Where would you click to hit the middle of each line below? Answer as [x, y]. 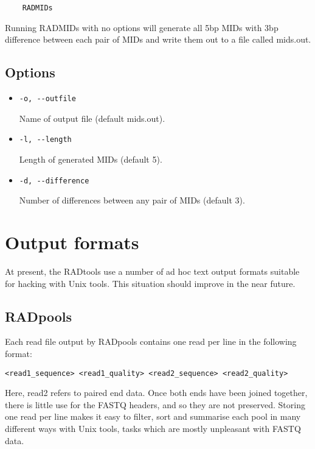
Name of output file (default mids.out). [92, 118]
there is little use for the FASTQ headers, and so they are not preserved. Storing [155, 404]
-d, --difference [54, 181]
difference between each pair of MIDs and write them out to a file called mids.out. [158, 39]
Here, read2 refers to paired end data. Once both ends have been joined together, [156, 393]
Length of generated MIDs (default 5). [91, 159]
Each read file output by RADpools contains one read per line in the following [151, 341]
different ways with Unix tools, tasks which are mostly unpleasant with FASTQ [153, 428]
